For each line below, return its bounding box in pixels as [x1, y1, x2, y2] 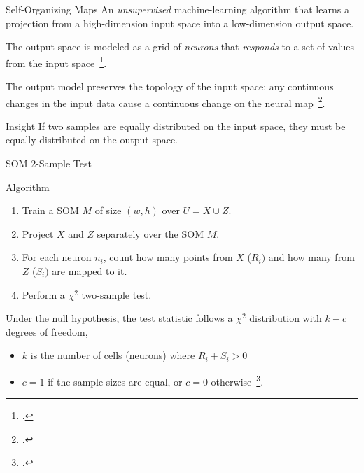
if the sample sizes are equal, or [48, 374, 183, 388]
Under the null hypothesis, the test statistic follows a [6, 311, 233, 325]
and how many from [268, 250, 355, 264]
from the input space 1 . [6, 53, 107, 70]
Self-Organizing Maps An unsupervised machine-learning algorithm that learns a [6, 2, 349, 16]
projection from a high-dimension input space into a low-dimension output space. [6, 15, 354, 30]
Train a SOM [22, 203, 79, 218]
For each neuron [22, 250, 92, 264]
